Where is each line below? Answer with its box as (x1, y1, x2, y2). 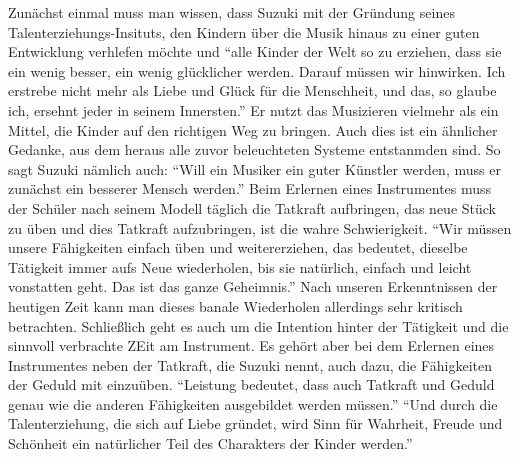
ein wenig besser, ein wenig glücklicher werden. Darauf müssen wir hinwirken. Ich (8, 60, 506, 81)
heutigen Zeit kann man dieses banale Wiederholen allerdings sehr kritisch (8, 295, 463, 316)
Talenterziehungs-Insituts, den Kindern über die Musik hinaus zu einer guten (8, 21, 480, 42)
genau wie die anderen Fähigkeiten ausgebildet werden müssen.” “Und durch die (8, 393, 498, 414)
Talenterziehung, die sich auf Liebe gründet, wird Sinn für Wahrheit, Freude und (8, 413, 503, 434)
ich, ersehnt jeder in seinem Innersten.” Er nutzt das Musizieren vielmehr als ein (8, 99, 499, 120)
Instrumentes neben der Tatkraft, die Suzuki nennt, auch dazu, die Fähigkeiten (8, 354, 492, 375)
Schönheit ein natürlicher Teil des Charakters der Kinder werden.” (8, 433, 413, 454)
